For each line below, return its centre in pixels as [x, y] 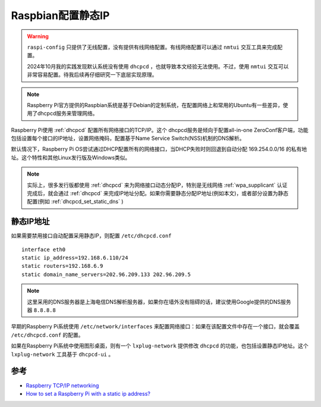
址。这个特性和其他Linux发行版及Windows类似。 [71, 157]
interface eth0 [44, 249]
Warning [38, 36]
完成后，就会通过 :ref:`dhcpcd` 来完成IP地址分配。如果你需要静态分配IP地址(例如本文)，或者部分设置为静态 [158, 193]
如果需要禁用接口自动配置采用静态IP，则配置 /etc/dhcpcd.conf [91, 236]
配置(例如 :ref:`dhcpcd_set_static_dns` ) [75, 202]
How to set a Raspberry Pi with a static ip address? [88, 393]
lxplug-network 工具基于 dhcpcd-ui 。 [62, 354]
